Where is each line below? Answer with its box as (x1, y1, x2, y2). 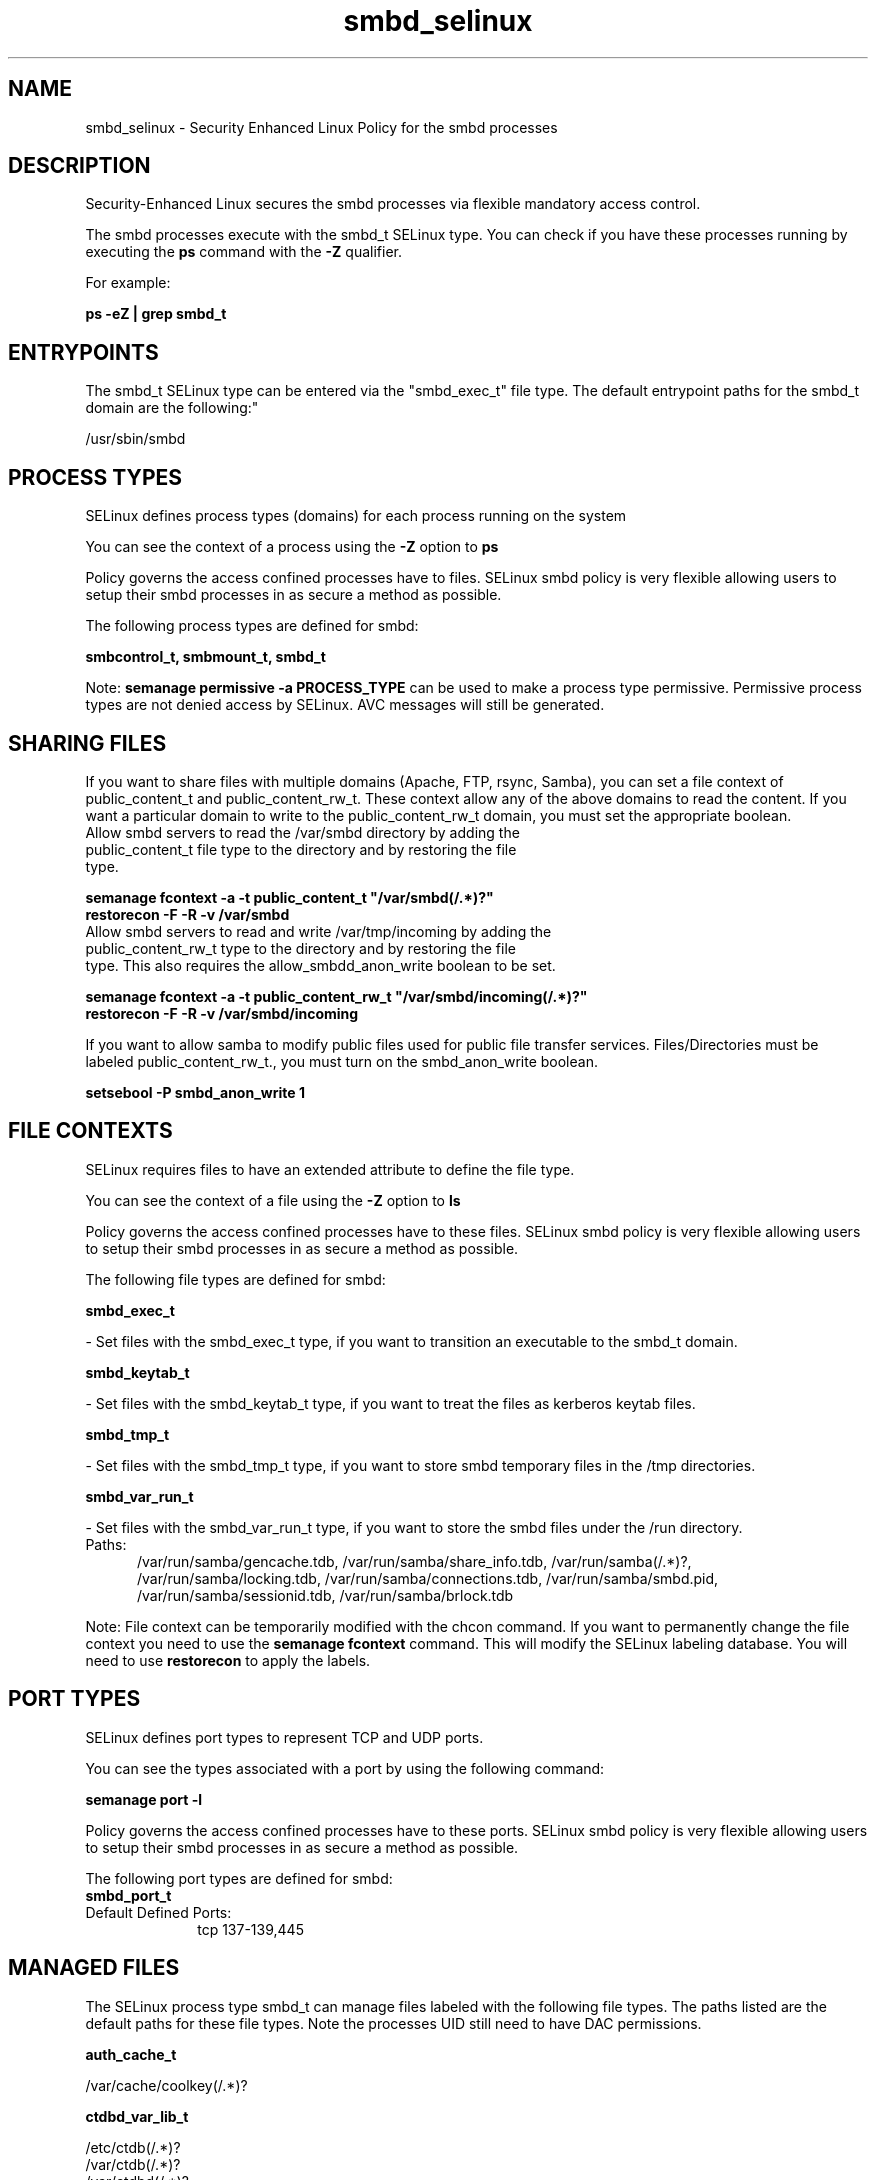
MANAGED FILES (8, 1955, 180, 1981)
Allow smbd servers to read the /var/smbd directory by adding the (85, 823, 520, 841)
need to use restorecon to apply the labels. (85, 1651, 371, 1669)
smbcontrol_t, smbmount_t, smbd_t (85, 648, 326, 666)
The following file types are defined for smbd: (85, 1270, 386, 1288)
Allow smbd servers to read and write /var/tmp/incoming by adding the (85, 922, 552, 940)
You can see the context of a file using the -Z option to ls (85, 1191, 461, 1209)
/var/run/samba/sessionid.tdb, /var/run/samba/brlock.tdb (137, 1586, 514, 1604)
